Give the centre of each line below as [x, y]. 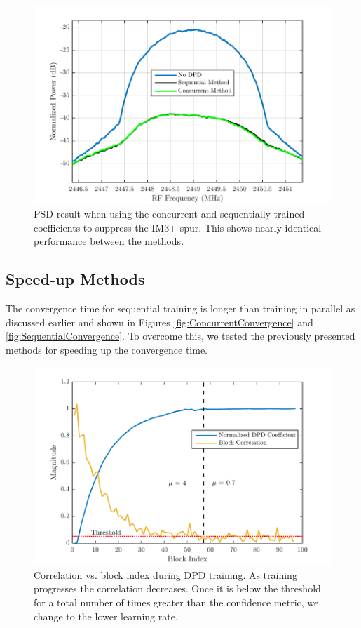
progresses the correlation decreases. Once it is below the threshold [177, 588]
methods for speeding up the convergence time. [107, 350]
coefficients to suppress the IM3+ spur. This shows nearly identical [178, 227]
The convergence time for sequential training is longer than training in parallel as [180, 308]
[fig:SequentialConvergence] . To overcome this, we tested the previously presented [180, 336]
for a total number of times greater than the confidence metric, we [176, 602]
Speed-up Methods [75, 279]
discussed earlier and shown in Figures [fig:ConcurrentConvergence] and [159, 322]
